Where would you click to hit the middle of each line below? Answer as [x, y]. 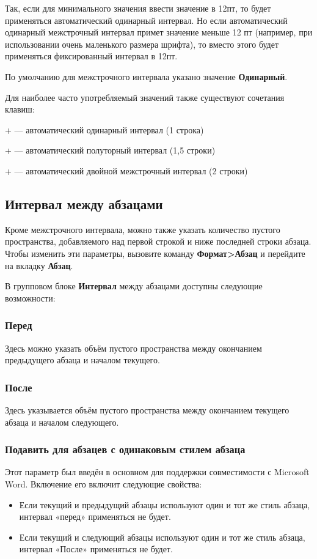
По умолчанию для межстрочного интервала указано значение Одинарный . [146, 76]
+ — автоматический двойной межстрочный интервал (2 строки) [126, 170]
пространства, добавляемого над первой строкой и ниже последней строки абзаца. [158, 241]
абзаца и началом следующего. [62, 422]
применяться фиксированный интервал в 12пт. [91, 56]
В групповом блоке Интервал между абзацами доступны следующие [134, 286]
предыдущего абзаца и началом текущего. [82, 360]
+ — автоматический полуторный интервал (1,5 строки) [110, 150]
